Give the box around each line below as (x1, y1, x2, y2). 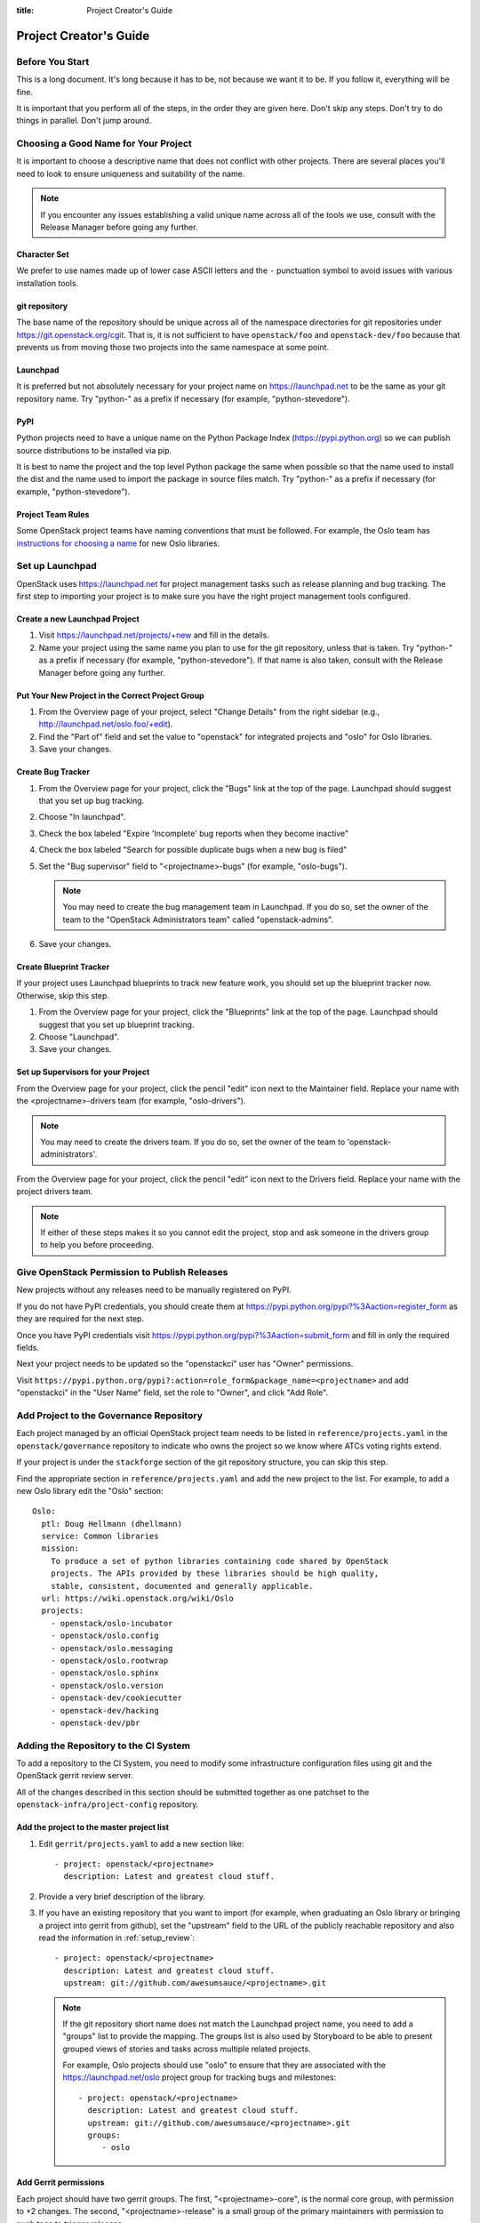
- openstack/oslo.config (50, 1631, 159, 1641)
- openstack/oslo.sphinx (50, 1668, 159, 1678)
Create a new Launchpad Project (16, 614, 140, 624)
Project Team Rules (16, 509, 90, 519)
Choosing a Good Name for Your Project (16, 138, 193, 150)
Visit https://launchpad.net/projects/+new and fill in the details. (38, 630, 270, 640)
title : (16, 5, 35, 15)
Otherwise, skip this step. (16, 990, 110, 1000)
